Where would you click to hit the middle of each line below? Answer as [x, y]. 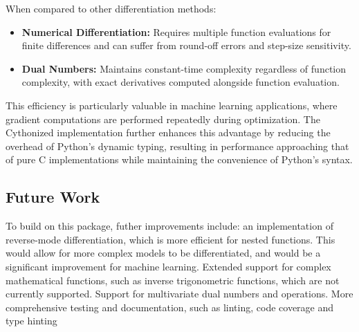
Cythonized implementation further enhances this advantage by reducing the [168, 132]
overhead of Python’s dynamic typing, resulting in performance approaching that [177, 146]
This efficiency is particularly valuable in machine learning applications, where [172, 105]
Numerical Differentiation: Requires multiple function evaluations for [176, 31]
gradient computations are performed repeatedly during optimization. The [163, 119]
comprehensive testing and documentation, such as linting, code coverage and [170, 307]
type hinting [31, 321]
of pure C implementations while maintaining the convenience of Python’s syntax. [179, 159]
